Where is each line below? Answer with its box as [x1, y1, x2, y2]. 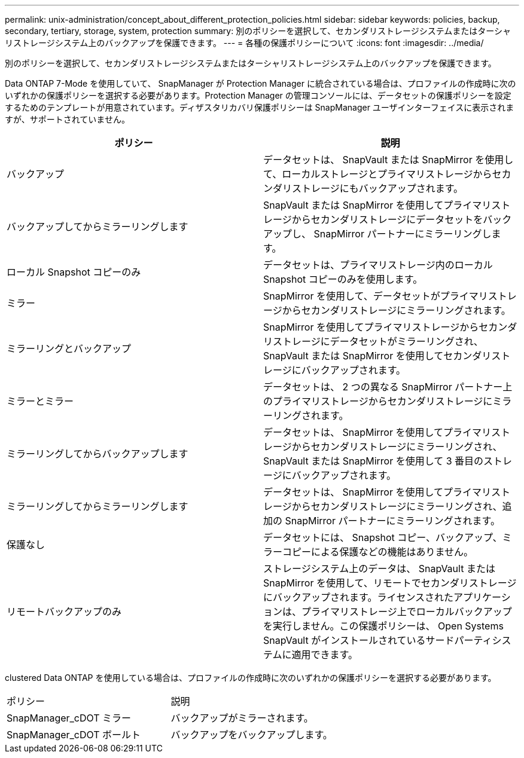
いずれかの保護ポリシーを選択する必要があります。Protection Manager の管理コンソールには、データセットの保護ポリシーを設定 [5, 90, 511, 100]
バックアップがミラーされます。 [170, 712, 313, 724]
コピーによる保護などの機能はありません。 [282, 546, 474, 558]
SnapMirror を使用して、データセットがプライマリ [263, 290, 488, 302]
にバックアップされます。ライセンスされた [263, 591, 454, 603]
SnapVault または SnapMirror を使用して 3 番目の [263, 455, 484, 467]
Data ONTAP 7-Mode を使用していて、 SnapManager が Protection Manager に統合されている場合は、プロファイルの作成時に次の [5, 78, 516, 88]
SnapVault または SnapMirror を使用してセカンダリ [263, 350, 492, 362]
